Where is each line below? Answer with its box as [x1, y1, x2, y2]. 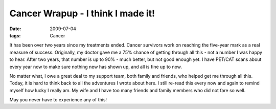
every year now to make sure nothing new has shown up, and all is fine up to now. [9, 63, 182, 70]
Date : [9, 26, 21, 32]
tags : [9, 32, 21, 38]
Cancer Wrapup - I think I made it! [9, 8, 155, 19]
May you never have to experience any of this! [9, 97, 107, 103]
